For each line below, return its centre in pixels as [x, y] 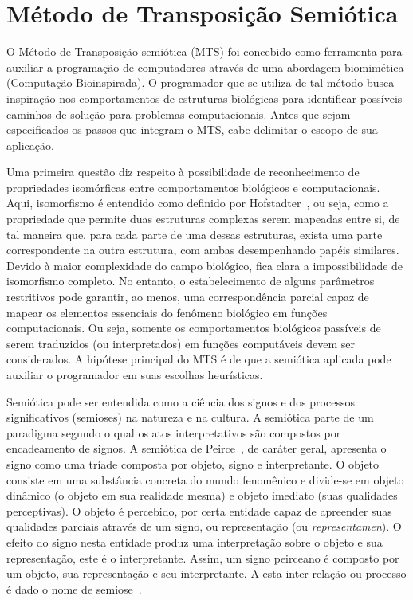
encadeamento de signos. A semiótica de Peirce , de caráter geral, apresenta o [197, 448]
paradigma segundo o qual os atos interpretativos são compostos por [174, 432]
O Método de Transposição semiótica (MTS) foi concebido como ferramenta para [205, 51]
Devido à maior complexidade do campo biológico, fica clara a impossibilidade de [205, 265]
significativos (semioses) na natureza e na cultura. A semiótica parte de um [190, 417]
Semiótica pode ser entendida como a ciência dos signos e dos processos [181, 401]
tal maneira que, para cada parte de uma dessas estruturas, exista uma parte [195, 234]
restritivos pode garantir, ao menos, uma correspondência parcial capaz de [188, 297]
